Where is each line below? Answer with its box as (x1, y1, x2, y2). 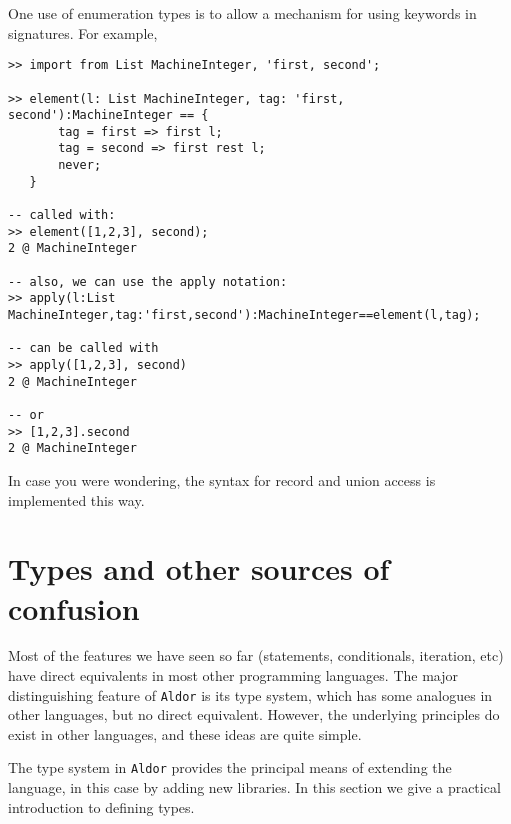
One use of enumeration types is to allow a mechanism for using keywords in (8, 3, 477, 23)
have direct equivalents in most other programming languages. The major (8, 665, 458, 686)
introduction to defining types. (8, 796, 195, 817)
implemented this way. (8, 489, 145, 510)
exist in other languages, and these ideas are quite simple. (8, 723, 362, 744)
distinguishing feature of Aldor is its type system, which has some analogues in (8, 684, 493, 705)
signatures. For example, (8, 22, 158, 43)
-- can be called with (8, 341, 159, 356)
